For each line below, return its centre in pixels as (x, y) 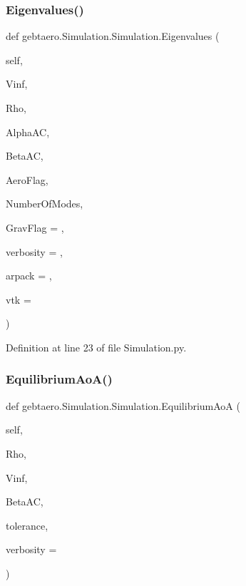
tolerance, (27, 525)
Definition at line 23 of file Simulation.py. (96, 347)
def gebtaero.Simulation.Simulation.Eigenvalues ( (113, 36)
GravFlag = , (35, 227)
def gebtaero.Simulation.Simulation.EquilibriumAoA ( (123, 405)
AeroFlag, (27, 179)
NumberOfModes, (45, 204)
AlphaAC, (28, 132)
